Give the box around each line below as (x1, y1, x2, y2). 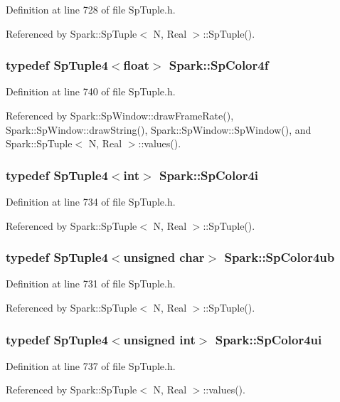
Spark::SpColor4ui (215, 330, 322, 348)
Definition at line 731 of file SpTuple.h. (6, 276, 176, 291)
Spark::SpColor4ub (224, 248, 335, 266)
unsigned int (123, 330, 196, 348)
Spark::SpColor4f (169, 56, 269, 74)
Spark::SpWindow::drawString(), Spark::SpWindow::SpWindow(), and (6, 122, 312, 137)
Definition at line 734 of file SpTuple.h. (6, 194, 176, 208)
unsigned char (123, 248, 205, 266)
